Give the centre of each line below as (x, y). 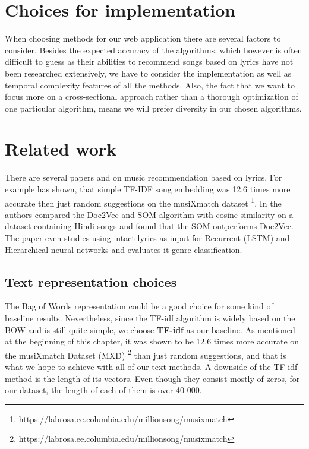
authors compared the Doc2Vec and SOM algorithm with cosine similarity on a (149, 214)
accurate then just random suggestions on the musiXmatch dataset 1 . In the (143, 202)
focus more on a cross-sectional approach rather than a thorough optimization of (152, 97)
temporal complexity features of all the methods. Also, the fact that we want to (150, 85)
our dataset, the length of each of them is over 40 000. (103, 390)
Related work (61, 149)
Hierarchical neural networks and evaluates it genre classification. (124, 249)
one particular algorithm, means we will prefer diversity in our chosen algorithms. (153, 108)
